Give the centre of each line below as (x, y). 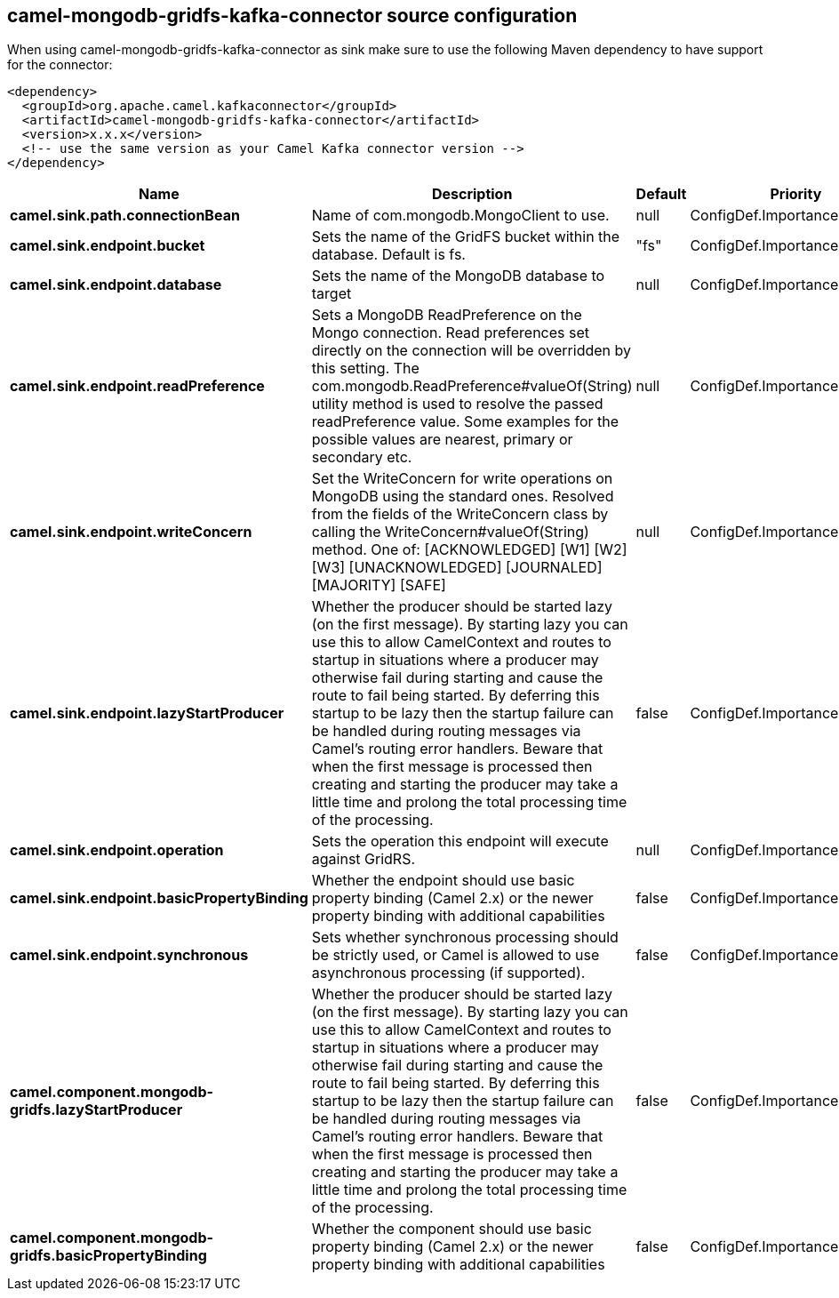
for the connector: (60, 65)
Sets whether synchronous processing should (465, 937)
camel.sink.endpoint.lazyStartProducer (147, 713)
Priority (796, 194)
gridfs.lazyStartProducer (96, 1110)
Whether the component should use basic (451, 1229)
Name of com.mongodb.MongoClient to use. (460, 216)
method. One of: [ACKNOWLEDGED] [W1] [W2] (469, 550)
